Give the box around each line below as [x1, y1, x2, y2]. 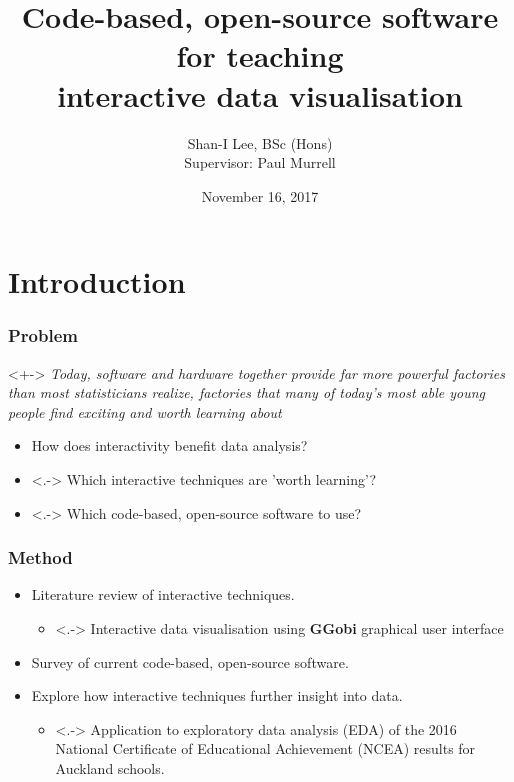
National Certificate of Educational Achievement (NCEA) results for [55, 738, 476, 759]
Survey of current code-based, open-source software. [31, 651, 349, 672]
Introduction [8, 261, 186, 302]
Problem [8, 323, 78, 348]
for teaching [176, 35, 344, 76]
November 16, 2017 [201, 185, 319, 206]
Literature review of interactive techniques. [31, 584, 295, 605]
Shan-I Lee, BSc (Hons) [187, 132, 333, 153]
